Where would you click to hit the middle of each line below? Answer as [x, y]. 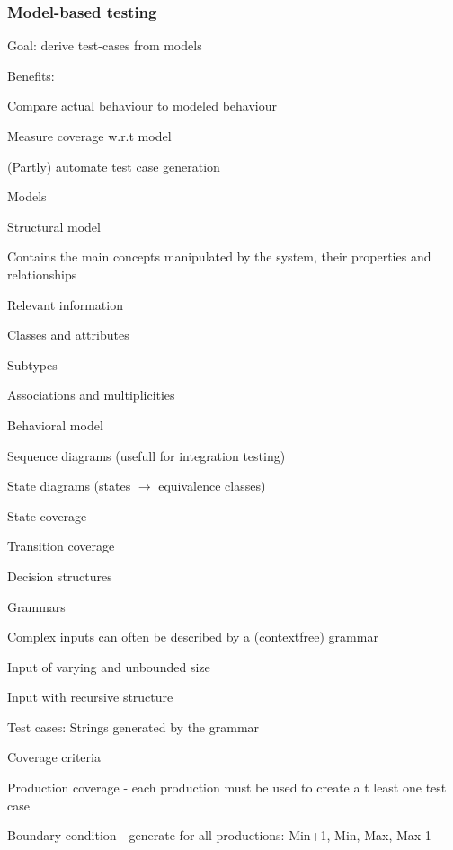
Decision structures [60, 576]
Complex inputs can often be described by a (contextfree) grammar [193, 637]
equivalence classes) [212, 486]
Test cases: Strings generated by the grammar [133, 726]
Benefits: [31, 75]
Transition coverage [61, 546]
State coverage [47, 515]
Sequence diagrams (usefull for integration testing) [147, 455]
